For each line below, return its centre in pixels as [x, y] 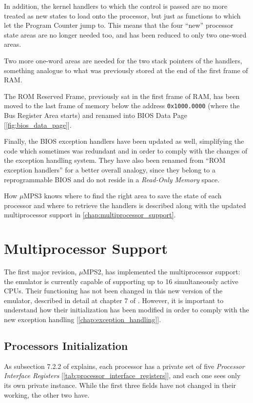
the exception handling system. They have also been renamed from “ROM [115, 160]
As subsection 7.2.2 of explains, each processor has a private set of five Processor [124, 366]
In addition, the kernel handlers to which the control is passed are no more [116, 6]
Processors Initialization [66, 346]
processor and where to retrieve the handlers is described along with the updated [125, 205]
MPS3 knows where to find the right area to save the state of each [123, 196]
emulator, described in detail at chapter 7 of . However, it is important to [114, 300]
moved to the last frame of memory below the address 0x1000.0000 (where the [122, 106]
